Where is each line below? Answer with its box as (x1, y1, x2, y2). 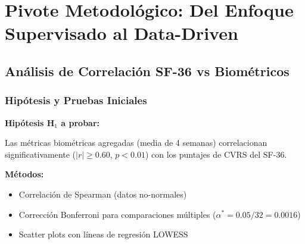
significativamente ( (5, 148, 76, 160)
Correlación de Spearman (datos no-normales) (18, 187, 187, 200)
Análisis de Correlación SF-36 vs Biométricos (5, 61, 290, 80)
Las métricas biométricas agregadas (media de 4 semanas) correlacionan (5, 136, 267, 149)
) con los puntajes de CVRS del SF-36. (145, 148, 287, 160)
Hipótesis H (5, 116, 55, 129)
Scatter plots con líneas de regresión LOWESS (18, 228, 188, 240)
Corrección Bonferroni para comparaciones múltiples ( (18, 208, 216, 220)
